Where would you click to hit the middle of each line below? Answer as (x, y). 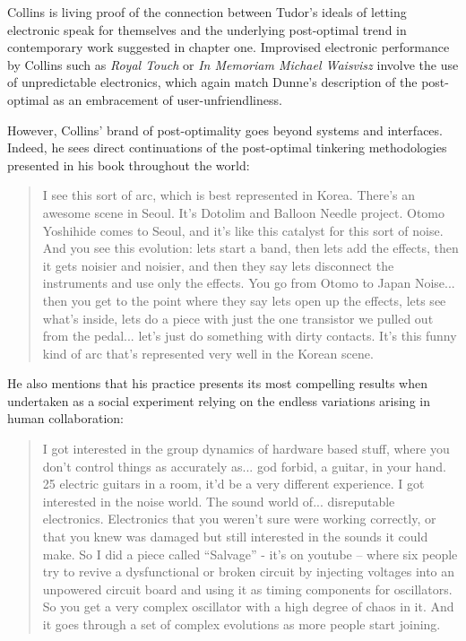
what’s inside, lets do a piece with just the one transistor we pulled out (238, 318)
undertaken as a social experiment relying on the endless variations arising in (219, 400)
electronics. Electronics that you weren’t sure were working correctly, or (239, 519)
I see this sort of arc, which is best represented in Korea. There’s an (229, 195)
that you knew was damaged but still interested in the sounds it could (235, 537)
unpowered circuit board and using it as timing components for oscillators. (247, 589)
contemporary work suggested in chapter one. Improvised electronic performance (229, 47)
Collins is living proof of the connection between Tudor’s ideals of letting (207, 12)
